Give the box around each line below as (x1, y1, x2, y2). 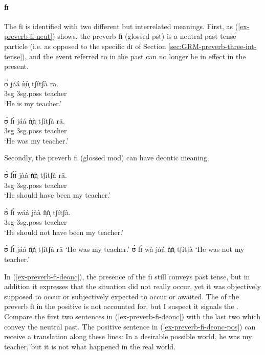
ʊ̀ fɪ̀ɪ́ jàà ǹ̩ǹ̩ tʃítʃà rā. (4, 169, 67, 180)
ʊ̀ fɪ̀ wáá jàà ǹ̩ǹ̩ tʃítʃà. (4, 206, 71, 217)
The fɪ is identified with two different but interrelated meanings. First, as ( (4, 20, 238, 31)
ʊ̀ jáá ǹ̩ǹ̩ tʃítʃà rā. (4, 78, 59, 88)
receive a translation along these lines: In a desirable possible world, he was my (4, 331, 252, 342)
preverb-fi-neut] (4, 31, 53, 41)
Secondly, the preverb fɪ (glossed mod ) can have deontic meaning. (4, 152, 209, 163)
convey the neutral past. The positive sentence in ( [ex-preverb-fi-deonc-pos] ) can (4, 321, 256, 332)
